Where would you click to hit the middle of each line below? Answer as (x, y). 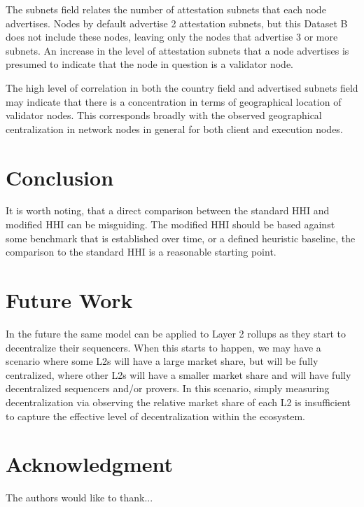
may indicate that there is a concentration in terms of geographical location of (174, 101)
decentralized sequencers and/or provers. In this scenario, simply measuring (168, 388)
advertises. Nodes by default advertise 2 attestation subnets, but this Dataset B (177, 23)
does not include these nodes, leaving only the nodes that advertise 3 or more (172, 37)
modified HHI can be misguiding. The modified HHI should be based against (170, 224)
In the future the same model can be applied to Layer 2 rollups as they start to (176, 333)
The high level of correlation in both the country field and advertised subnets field (182, 87)
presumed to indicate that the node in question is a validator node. (149, 64)
